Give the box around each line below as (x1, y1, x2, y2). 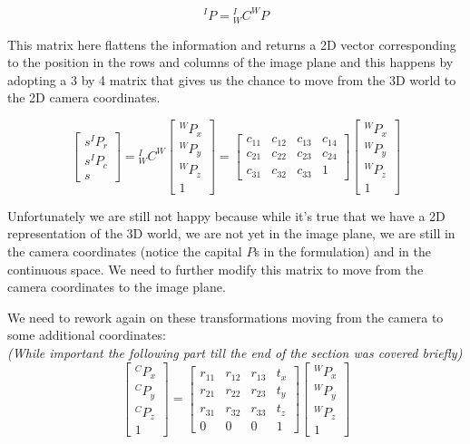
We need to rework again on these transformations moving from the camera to (7, 307, 444, 326)
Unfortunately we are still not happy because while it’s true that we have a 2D (7, 206, 446, 225)
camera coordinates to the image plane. (7, 277, 226, 296)
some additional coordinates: (7, 325, 166, 344)
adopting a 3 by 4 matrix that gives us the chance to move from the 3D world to (7, 70, 456, 89)
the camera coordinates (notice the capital (7, 241, 242, 260)
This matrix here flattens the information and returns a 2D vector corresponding (7, 34, 456, 53)
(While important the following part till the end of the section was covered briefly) (7, 343, 463, 362)
